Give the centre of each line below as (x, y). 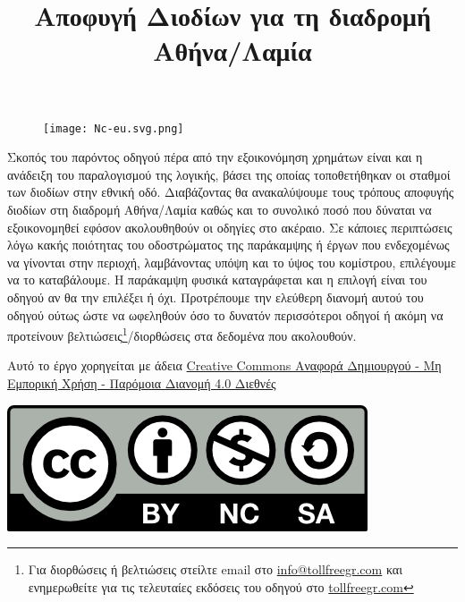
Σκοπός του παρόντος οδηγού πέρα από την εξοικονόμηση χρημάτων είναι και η (215, 157)
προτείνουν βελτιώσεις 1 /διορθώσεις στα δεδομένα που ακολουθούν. (182, 334)
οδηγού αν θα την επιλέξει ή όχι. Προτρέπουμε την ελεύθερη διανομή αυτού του (216, 297)
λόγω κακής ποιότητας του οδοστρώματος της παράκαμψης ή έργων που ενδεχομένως (228, 245)
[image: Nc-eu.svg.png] (114, 128)
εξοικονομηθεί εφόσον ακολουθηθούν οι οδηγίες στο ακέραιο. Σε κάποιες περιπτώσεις (230, 227)
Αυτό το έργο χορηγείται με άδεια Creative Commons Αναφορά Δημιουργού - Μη (224, 365)
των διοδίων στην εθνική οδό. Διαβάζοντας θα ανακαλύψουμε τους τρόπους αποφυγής (231, 192)
